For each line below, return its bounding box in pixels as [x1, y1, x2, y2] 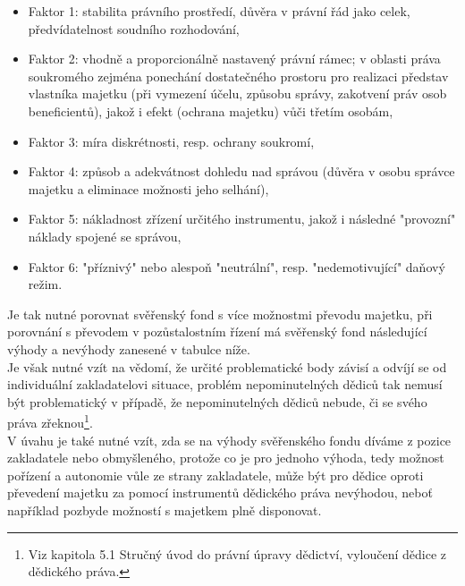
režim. [28, 275, 63, 293]
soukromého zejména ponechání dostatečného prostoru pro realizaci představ [28, 66, 449, 85]
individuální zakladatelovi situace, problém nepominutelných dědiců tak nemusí [7, 375, 443, 394]
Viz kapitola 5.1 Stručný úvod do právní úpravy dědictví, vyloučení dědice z [28, 544, 447, 563]
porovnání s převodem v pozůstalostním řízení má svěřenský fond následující [7, 322, 427, 341]
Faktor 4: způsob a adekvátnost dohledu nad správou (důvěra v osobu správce [28, 162, 455, 181]
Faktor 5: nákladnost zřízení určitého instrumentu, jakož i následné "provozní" [28, 209, 456, 228]
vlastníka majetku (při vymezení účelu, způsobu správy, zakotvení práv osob [28, 84, 447, 103]
